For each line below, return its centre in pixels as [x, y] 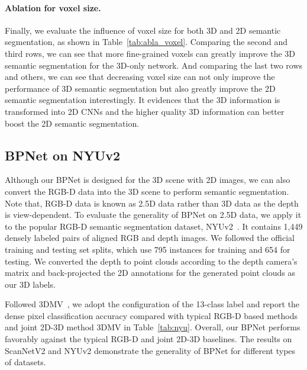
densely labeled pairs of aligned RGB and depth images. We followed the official [150, 238]
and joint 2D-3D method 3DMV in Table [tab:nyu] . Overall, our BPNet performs [153, 327]
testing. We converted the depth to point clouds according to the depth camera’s [151, 261]
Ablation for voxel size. [53, 7]
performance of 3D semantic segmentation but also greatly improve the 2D [140, 88]
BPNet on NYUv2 [63, 155]
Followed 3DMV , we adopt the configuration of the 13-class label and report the [152, 304]
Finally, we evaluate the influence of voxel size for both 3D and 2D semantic [143, 30]
